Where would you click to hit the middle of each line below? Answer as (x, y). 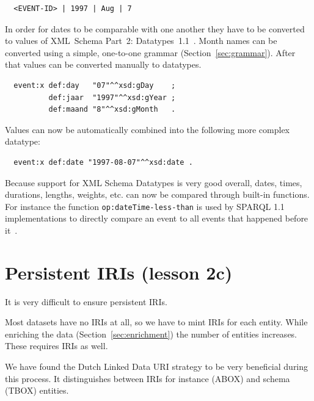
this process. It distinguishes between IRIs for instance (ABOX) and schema (148, 378)
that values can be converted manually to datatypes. (103, 64)
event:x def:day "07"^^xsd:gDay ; (95, 85)
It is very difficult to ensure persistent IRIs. (86, 301)
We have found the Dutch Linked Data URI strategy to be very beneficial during (157, 367)
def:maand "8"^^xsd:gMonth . (112, 110)
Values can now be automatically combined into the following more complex (147, 129)
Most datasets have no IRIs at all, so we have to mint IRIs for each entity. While (156, 322)
